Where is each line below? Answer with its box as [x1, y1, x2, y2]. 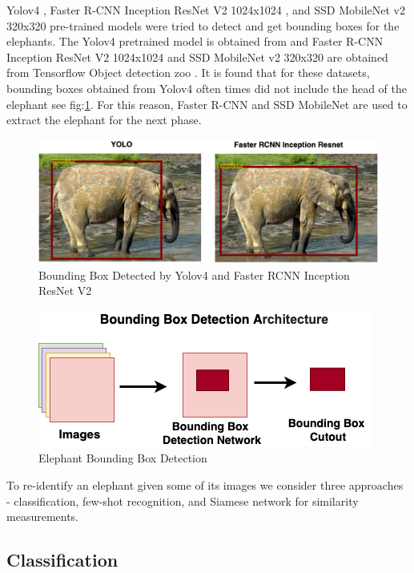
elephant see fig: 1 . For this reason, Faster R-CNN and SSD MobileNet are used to [6, 95, 408, 112]
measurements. [6, 508, 79, 525]
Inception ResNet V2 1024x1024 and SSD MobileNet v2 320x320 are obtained [6, 48, 388, 65]
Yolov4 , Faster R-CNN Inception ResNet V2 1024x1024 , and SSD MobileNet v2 [6, 2, 405, 18]
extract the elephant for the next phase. [6, 111, 202, 128]
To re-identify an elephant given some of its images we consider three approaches [6, 476, 404, 493]
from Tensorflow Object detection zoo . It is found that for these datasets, [6, 64, 370, 81]
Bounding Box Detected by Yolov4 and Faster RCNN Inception [38, 266, 350, 283]
